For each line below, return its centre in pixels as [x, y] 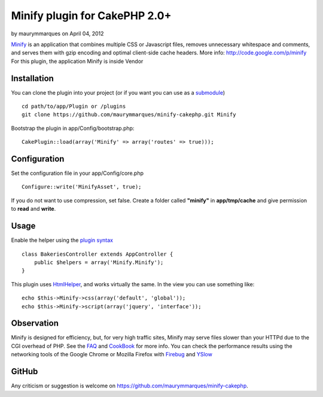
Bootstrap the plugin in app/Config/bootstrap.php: [73, 128]
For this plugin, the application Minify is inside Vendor [77, 61]
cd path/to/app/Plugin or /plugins [74, 107]
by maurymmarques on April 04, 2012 [57, 34]
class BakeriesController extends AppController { [97, 254]
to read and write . [33, 209]
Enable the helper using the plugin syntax [62, 240]
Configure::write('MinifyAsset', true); [82, 187]
